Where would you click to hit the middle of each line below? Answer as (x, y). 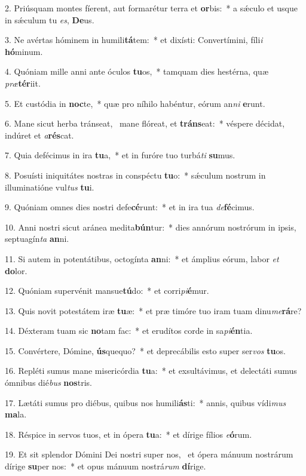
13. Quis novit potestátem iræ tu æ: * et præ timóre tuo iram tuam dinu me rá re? (153, 310)
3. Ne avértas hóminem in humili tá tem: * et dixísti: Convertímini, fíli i (134, 40)
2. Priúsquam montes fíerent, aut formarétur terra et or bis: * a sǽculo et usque (151, 8)
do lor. (16, 270)
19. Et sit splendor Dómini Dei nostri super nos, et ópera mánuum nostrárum (149, 454)
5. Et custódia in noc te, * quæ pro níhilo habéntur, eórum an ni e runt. (135, 103)
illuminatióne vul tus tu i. (50, 187)
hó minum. (24, 51)
